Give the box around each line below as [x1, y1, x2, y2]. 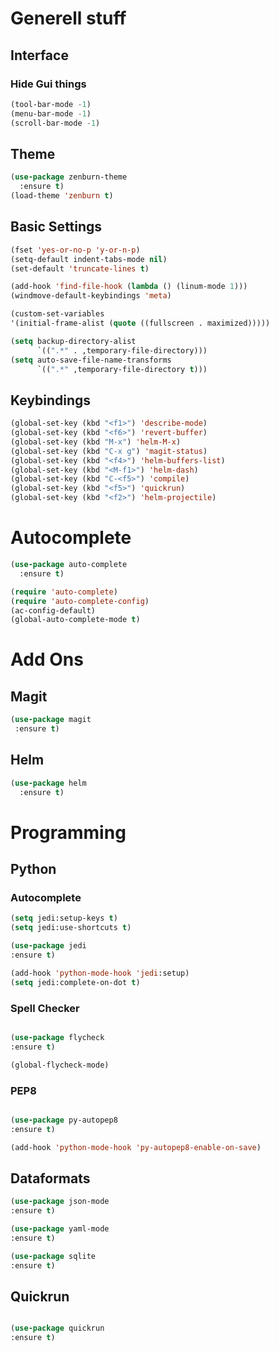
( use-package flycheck [10, 1032, 105, 1042]
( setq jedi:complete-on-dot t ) [10, 977, 141, 987]
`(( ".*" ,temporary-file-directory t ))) [36, 364, 208, 374]
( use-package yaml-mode [10, 1224, 110, 1234]
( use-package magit [10, 715, 92, 725]
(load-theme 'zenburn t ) [10, 191, 114, 201]
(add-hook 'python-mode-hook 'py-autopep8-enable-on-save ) [10, 1142, 262, 1152]
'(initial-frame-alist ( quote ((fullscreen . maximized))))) [10, 318, 271, 328]
